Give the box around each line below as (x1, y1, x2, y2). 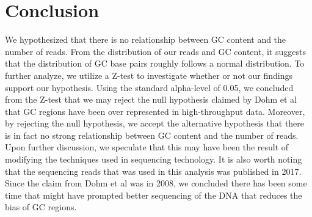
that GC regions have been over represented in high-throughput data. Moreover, (5, 105, 305, 117)
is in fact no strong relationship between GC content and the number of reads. (5, 128, 299, 141)
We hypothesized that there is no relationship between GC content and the (5, 33, 286, 46)
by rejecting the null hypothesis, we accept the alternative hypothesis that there (5, 117, 305, 130)
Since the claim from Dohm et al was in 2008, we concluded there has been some (5, 177, 307, 189)
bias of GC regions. (5, 200, 77, 213)
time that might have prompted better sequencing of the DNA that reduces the (5, 188, 302, 201)
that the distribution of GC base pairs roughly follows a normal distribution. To (5, 57, 305, 70)
